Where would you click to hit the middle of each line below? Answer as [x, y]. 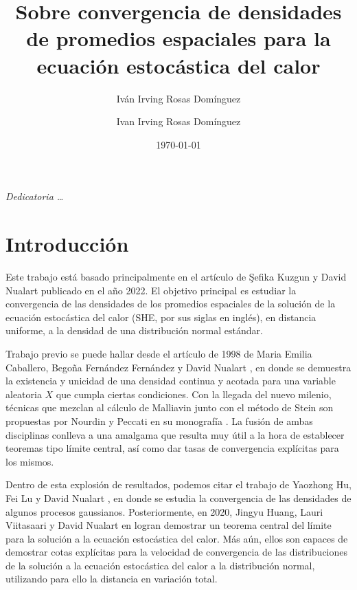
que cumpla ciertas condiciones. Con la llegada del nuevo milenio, [194, 394]
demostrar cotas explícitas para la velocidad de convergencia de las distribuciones [177, 552]
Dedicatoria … [35, 196]
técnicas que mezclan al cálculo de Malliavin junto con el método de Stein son [170, 407]
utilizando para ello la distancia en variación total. [112, 579]
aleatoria [24, 394]
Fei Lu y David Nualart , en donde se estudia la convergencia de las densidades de [178, 498]
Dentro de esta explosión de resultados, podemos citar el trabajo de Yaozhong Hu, [178, 484]
